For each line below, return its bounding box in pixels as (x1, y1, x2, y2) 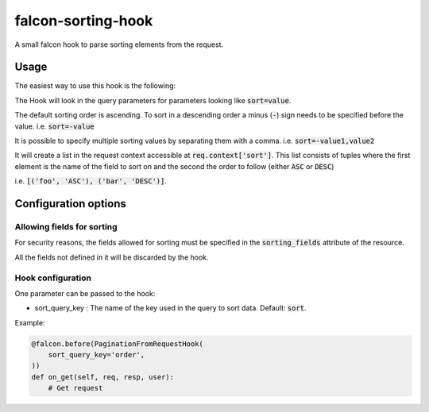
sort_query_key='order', (48, 350, 145, 360)
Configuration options (14, 197, 127, 210)
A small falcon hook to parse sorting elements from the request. (14, 40, 224, 49)
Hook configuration (14, 272, 91, 283)
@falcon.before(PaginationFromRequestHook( (31, 339, 204, 348)
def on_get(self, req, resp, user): (31, 372, 175, 381)
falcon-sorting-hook (14, 12, 153, 29)
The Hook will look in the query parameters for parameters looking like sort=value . (14, 95, 292, 105)
